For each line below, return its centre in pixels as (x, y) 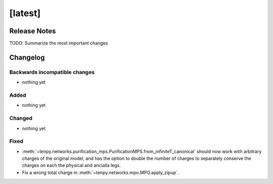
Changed (21, 118)
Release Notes (33, 31)
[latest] (25, 13)
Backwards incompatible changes (52, 72)
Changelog (27, 57)
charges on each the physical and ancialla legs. (71, 165)
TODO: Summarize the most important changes (59, 43)
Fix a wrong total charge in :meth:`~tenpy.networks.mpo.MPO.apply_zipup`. (100, 172)
